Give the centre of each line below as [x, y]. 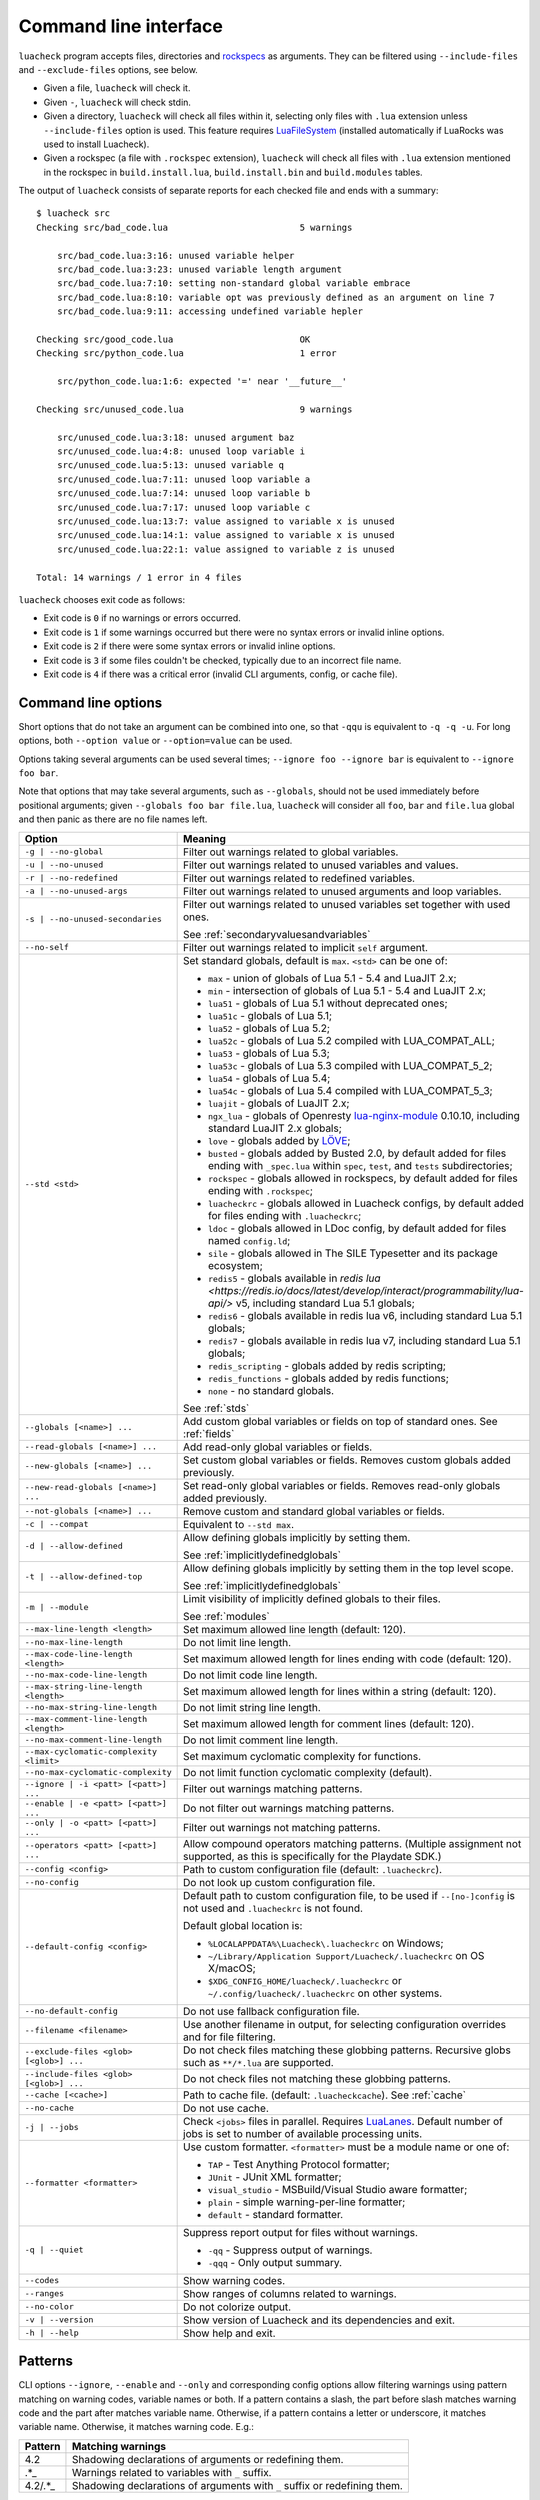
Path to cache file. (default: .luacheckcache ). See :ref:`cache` [325, 2095]
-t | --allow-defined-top [83, 1576]
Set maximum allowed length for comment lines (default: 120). [329, 1723]
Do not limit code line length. [250, 1675]
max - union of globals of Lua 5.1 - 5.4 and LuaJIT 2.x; [332, 978]
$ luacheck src [73, 213]
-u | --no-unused [64, 865]
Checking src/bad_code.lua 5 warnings [194, 227]
